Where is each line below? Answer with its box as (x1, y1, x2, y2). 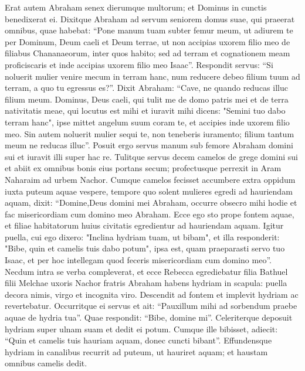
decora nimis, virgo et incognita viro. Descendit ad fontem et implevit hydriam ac (5, 288, 299, 300)
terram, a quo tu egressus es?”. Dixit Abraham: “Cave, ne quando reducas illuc (5, 81, 288, 94)
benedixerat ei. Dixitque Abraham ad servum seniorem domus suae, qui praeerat (5, 12, 295, 25)
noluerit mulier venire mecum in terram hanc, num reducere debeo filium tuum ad (5, 70, 300, 82)
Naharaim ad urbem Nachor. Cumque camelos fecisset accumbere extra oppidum (5, 173, 296, 185)
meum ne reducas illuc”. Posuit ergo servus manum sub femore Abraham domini (5, 139, 293, 151)
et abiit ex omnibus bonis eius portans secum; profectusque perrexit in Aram (5, 162, 282, 174)
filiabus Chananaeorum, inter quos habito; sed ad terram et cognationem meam (5, 47, 290, 59)
